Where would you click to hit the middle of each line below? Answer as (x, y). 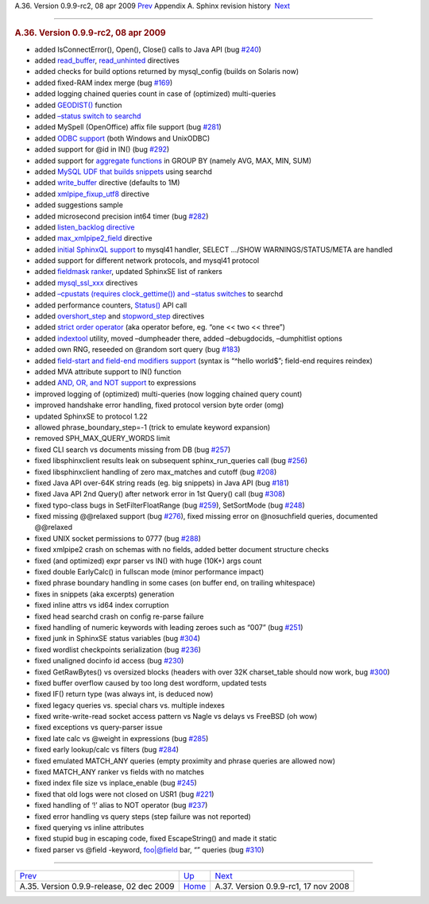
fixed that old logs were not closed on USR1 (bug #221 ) (124, 794)
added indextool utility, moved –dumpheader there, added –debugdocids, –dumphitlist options (189, 338)
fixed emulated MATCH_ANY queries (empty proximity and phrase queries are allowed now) (185, 761)
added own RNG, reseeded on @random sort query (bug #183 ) (137, 350)
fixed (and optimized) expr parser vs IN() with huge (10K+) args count (148, 561)
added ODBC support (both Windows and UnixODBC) (122, 138)
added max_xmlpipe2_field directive (93, 238)
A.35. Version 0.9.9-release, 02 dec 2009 (97, 887)
